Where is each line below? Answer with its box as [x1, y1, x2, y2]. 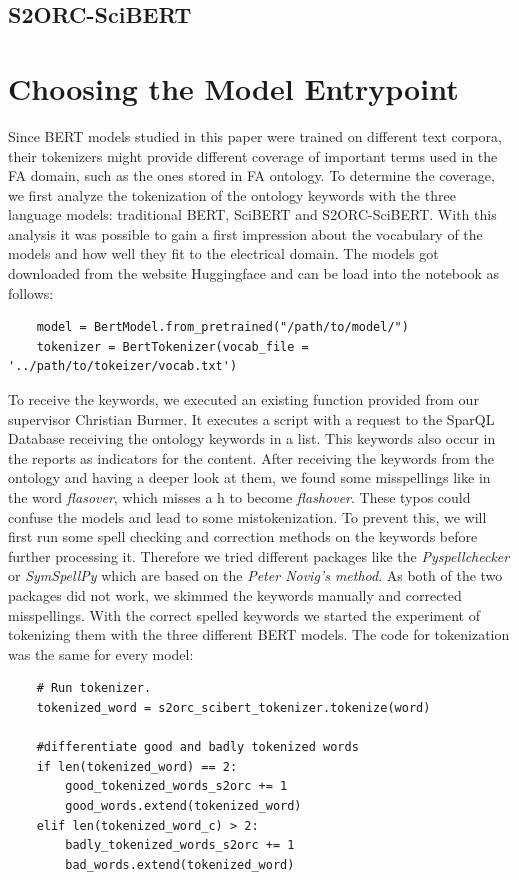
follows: [8, 282, 54, 303]
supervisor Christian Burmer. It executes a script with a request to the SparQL [8, 408, 495, 429]
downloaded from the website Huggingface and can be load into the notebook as [8, 263, 499, 284]
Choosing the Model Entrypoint [8, 67, 459, 108]
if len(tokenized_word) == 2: [36, 759, 238, 774]
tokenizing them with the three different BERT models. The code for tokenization [8, 624, 510, 645]
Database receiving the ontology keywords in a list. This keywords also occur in [8, 428, 496, 449]
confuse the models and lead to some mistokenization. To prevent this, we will [8, 506, 487, 527]
